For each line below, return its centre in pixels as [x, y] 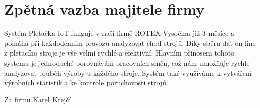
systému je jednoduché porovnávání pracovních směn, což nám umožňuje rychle [127, 62]
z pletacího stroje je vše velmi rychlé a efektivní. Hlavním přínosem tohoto [119, 53]
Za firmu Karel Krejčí [38, 99]
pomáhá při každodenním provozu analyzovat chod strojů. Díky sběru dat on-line [130, 43]
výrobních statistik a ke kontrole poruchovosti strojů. [86, 83]
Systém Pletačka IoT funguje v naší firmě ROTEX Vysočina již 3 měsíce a [119, 33]
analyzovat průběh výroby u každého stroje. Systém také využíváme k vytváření [128, 72]
